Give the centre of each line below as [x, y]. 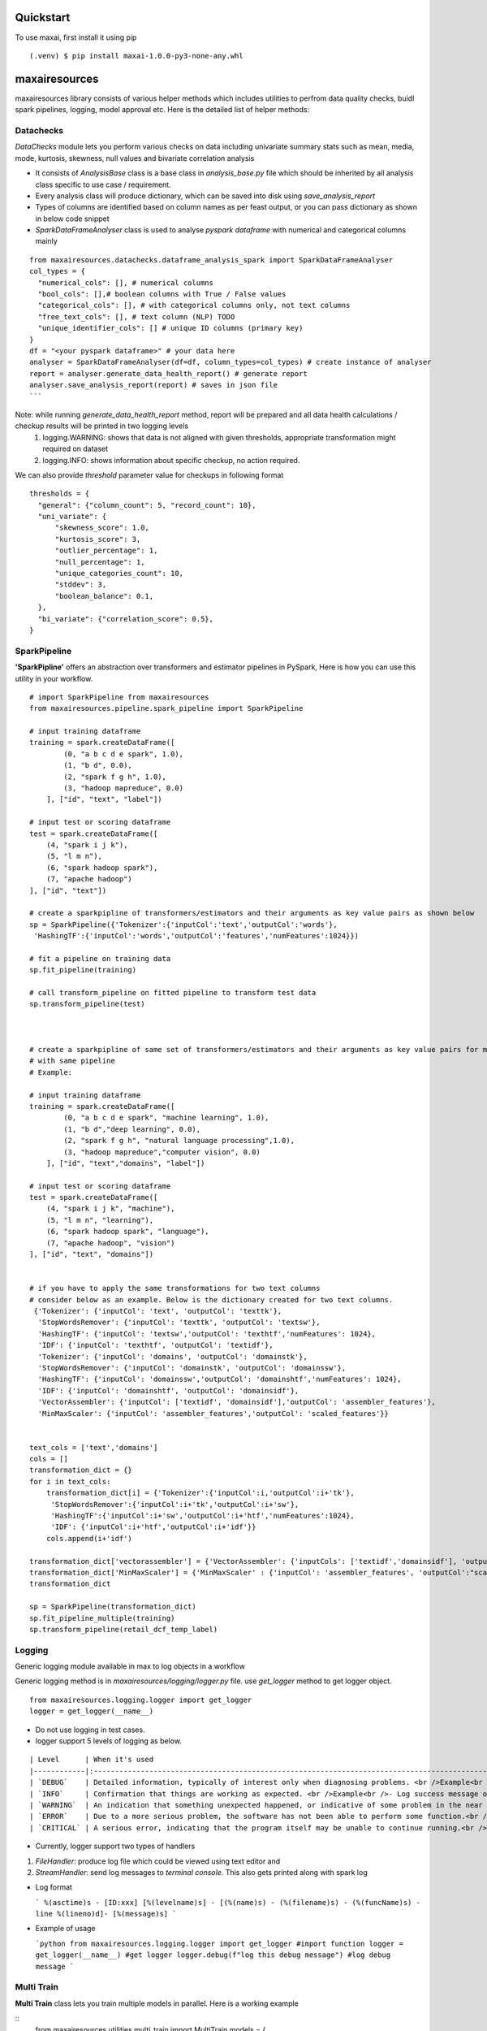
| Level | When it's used [92, 1760]
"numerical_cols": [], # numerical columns [126, 283]
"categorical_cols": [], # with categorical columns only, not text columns [194, 305]
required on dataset [75, 449]
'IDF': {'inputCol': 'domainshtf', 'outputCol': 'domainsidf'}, [168, 1390]
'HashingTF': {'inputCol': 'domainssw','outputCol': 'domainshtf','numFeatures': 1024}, [220, 1379]
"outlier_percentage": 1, [106, 551]
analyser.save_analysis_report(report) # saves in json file [153, 385]
